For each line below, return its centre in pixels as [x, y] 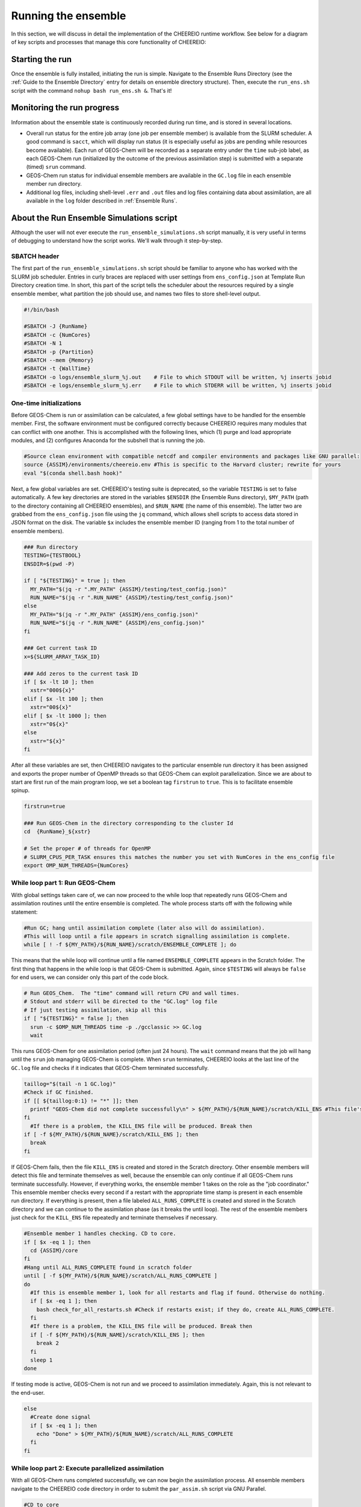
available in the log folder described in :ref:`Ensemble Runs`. [102, 201]
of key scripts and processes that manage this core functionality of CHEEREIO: [109, 42]
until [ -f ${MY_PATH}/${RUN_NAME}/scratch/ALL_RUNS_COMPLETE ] [121, 1276]
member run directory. [54, 184]
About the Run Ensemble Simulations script [94, 218]
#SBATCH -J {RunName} [56, 326]
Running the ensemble [69, 16]
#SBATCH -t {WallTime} [57, 369]
